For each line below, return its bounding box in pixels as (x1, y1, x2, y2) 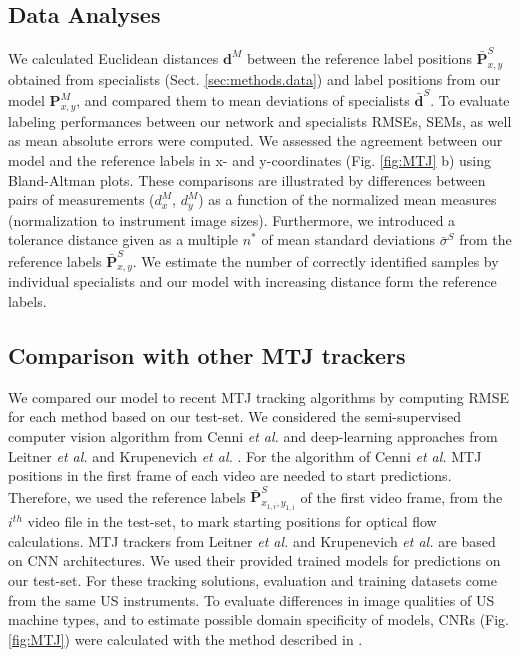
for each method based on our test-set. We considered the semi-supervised (8, 406, 461, 427)
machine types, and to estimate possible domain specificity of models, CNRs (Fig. (8, 609, 510, 630)
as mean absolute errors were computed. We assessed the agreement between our (8, 130, 503, 151)
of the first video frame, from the (300, 486, 503, 507)
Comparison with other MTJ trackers (8, 339, 406, 370)
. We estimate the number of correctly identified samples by (132, 250, 499, 271)
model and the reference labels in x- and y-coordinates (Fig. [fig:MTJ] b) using (8, 150, 491, 171)
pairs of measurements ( (8, 189, 155, 210)
